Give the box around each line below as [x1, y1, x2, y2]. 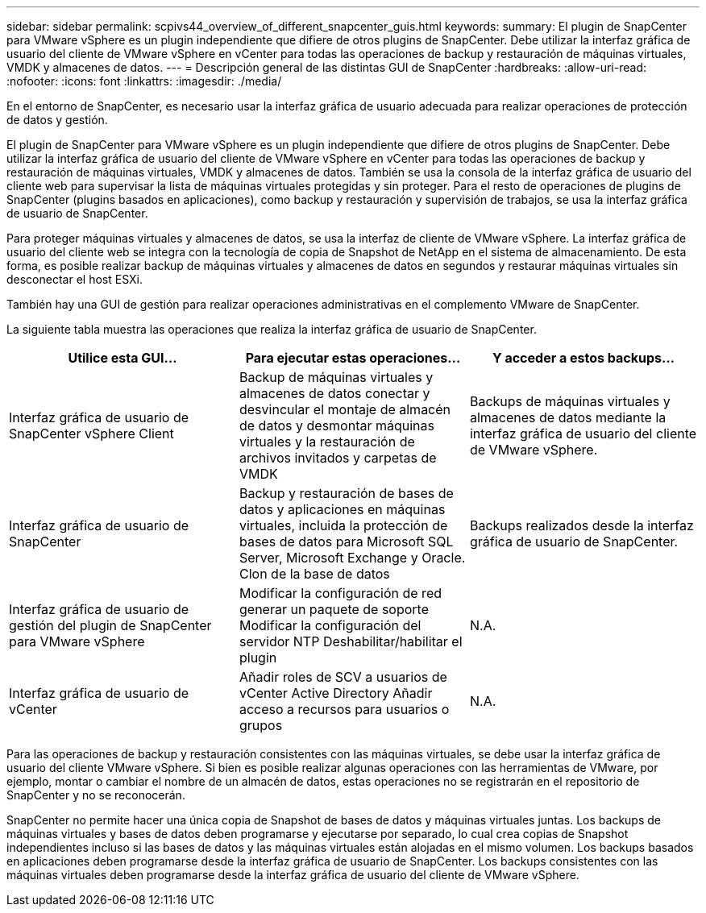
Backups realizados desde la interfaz [469, 517, 694, 533]
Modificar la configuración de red [239, 585, 442, 601]
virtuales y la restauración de [239, 434, 415, 450]
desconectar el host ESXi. [6, 272, 143, 286]
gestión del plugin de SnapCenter [9, 617, 212, 633]
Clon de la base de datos [239, 566, 390, 582]
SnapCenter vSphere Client [9, 425, 174, 442]
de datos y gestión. [6, 113, 108, 127]
